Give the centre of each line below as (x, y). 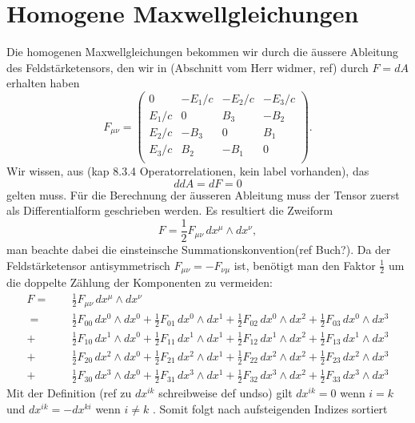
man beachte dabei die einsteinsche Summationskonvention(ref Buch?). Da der (199, 249)
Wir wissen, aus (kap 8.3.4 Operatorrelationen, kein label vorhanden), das (188, 171)
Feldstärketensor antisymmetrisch (88, 265)
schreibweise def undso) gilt (225, 393)
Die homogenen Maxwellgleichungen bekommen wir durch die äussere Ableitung (203, 52)
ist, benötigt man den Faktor (305, 265)
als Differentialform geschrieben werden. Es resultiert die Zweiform (170, 210)
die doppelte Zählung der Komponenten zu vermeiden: (140, 282)
